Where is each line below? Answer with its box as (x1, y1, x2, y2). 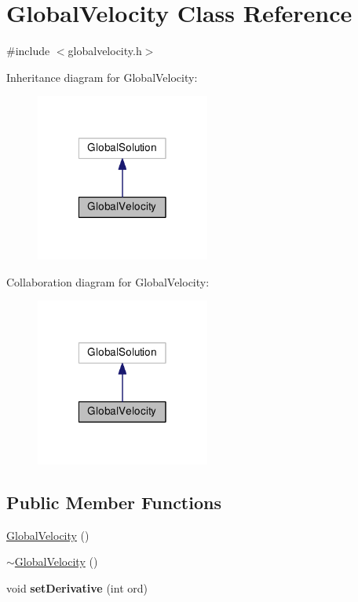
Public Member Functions (6, 489, 221, 514)
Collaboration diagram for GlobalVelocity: (6, 273, 210, 290)
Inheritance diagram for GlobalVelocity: (6, 68, 198, 85)
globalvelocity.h (68, 42, 142, 59)
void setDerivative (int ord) (6, 579, 148, 596)
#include (6, 42, 50, 59)
